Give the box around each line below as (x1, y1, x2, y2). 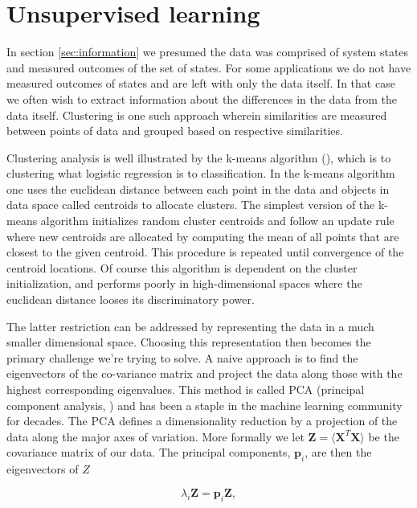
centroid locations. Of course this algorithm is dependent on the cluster (6, 259, 358, 276)
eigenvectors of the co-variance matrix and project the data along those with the (6, 365, 403, 382)
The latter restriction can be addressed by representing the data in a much (6, 317, 374, 334)
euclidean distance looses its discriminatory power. (6, 291, 255, 308)
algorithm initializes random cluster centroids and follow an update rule (40, 212, 395, 229)
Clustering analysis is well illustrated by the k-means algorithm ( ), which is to (6, 149, 391, 166)
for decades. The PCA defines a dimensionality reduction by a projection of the (6, 412, 398, 429)
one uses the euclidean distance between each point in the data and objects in (6, 180, 390, 197)
